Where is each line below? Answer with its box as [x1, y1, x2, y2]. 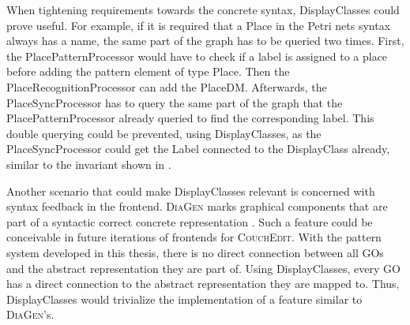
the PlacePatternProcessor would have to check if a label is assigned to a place [6, 47, 388, 64]
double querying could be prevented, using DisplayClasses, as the [6, 125, 322, 141]
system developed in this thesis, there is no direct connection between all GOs [6, 244, 384, 260]
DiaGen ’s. [6, 306, 55, 323]
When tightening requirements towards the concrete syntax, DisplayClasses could [6, 2, 400, 17]
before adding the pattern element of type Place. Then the [6, 63, 290, 80]
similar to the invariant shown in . [6, 155, 171, 172]
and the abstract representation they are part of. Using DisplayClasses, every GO [6, 260, 401, 276]
